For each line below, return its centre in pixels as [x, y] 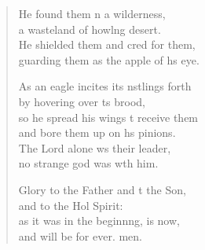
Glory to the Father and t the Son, [102, 189]
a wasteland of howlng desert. [90, 29]
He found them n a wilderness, [92, 13]
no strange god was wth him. [88, 163]
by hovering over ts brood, [82, 101]
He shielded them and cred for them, [107, 44]
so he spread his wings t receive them [108, 117]
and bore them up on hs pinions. [97, 132]
